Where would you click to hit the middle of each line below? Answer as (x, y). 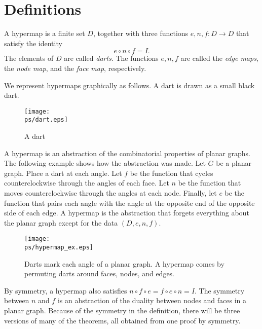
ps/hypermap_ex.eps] (59, 247)
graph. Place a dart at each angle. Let (63, 173)
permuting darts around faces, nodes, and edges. (100, 273)
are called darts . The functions (111, 58)
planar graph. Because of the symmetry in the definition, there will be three (122, 310)
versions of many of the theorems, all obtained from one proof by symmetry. (122, 320)
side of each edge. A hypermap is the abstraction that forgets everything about (127, 213)
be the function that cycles (172, 173)
